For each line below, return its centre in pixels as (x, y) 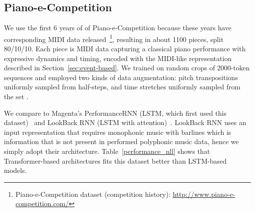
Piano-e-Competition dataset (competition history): (93, 194)
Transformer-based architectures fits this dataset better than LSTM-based (115, 160)
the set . (16, 96)
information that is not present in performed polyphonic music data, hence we (121, 141)
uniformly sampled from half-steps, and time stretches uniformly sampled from (122, 87)
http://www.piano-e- (204, 194)
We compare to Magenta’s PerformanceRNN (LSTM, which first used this (115, 113)
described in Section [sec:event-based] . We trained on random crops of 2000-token (127, 68)
